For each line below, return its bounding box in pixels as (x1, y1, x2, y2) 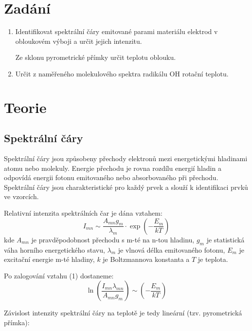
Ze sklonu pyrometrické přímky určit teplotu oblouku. (15, 52, 176, 62)
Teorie (4, 97, 47, 117)
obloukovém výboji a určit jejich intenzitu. (15, 36, 142, 46)
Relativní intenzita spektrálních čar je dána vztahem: (4, 208, 162, 218)
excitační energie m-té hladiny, (4, 254, 95, 264)
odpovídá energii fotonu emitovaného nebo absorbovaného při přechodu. (4, 172, 218, 183)
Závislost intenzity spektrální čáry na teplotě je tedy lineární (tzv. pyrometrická (4, 308, 242, 318)
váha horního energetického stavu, (4, 244, 105, 255)
